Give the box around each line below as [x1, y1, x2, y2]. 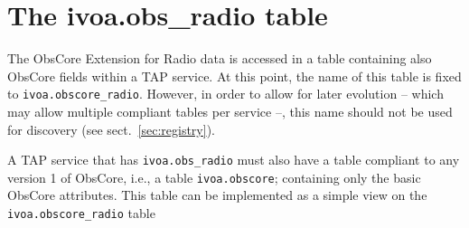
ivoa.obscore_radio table [7, 204, 155, 223]
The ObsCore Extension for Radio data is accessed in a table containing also [7, 49, 432, 68]
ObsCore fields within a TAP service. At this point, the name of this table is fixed [7, 66, 462, 85]
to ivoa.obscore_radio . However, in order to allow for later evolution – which [7, 84, 444, 103]
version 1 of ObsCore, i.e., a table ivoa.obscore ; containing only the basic [7, 167, 421, 186]
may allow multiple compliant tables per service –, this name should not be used [7, 101, 453, 120]
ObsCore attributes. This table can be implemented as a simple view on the [7, 185, 427, 204]
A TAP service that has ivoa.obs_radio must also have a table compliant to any [7, 150, 460, 169]
